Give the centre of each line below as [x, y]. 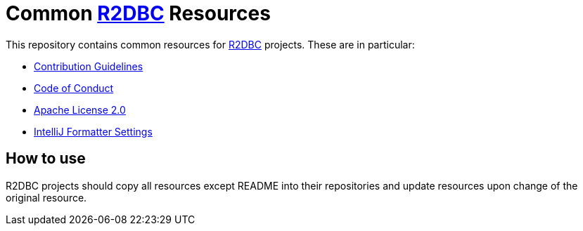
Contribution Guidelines [89, 66]
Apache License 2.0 [80, 110]
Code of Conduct [74, 88]
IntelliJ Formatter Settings [93, 131]
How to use [46, 159]
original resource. [46, 197]
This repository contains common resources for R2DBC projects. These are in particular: [210, 44]
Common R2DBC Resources [138, 13]
